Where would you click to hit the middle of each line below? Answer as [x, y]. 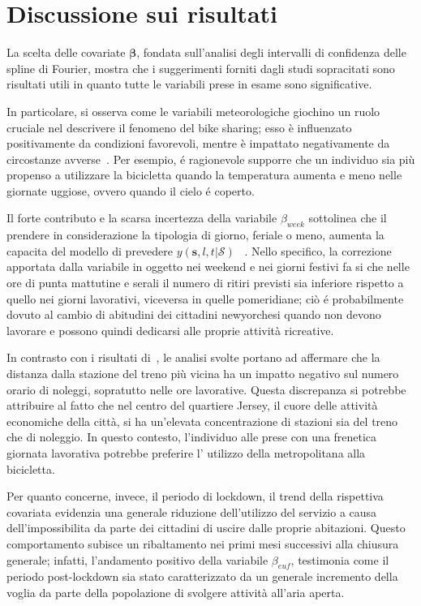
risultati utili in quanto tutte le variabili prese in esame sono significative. [189, 84]
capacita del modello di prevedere [90, 250]
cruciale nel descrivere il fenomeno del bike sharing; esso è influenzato [179, 127]
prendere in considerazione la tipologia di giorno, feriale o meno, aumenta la [195, 235]
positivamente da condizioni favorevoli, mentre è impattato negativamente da [198, 143]
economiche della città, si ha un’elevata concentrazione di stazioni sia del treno [202, 421]
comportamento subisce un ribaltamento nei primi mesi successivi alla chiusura [203, 543]
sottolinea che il [348, 218]
